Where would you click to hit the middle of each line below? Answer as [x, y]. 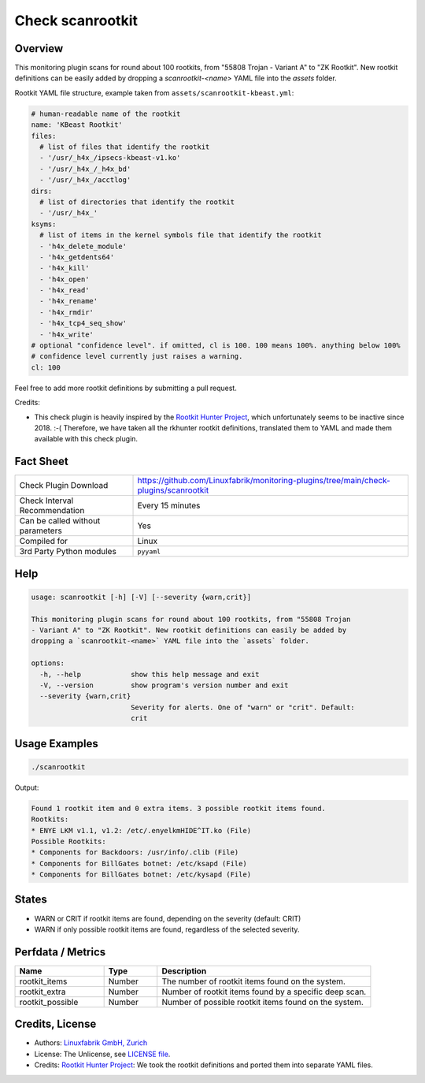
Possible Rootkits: [68, 841]
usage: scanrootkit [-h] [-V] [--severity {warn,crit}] [141, 597]
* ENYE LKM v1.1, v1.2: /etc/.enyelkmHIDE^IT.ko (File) [141, 830]
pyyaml [149, 551]
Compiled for [44, 541]
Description [184, 971]
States [31, 900]
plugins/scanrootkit [173, 490]
